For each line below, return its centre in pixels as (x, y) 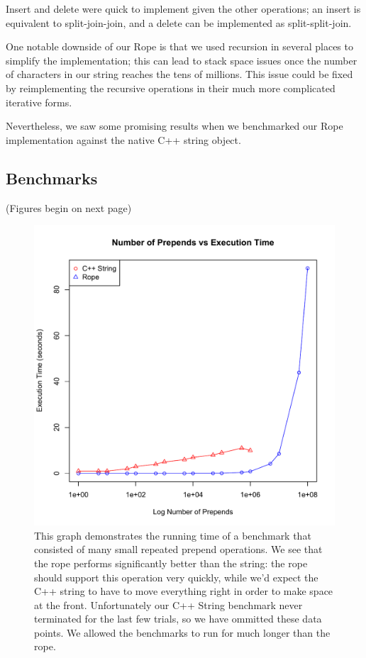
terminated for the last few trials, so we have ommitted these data (178, 619)
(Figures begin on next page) (69, 207)
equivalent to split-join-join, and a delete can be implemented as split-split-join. (179, 22)
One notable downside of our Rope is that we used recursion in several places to (179, 46)
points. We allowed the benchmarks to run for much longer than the (182, 632)
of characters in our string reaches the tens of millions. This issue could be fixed (179, 74)
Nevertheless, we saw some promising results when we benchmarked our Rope (174, 126)
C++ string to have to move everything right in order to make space (184, 591)
